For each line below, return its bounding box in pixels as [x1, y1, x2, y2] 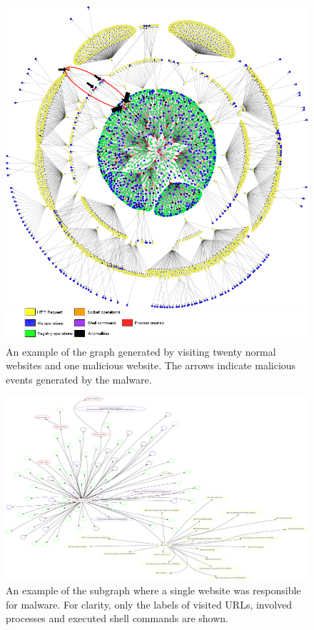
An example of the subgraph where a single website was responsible [6, 583, 301, 598]
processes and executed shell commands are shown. [6, 611, 228, 626]
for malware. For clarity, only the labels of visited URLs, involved [6, 596, 293, 611]
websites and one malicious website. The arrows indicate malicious [6, 358, 296, 373]
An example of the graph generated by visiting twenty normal [6, 344, 276, 359]
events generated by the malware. [6, 371, 152, 386]
